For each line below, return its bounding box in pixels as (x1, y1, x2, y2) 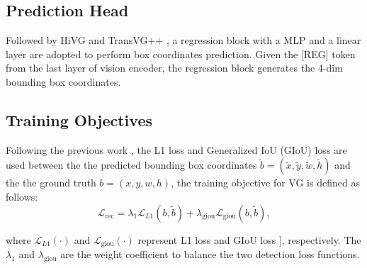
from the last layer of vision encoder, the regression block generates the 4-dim (6, 60, 343, 75)
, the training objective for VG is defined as (171, 175, 360, 190)
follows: (6, 189, 38, 203)
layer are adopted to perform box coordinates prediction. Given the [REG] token (6, 46, 356, 61)
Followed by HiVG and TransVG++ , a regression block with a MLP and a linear (6, 33, 361, 48)
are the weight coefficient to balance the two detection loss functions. (60, 247, 360, 262)
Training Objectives (6, 108, 152, 130)
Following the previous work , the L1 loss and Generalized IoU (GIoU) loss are (6, 142, 347, 157)
